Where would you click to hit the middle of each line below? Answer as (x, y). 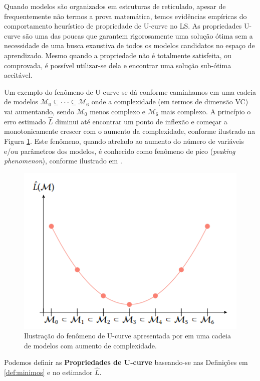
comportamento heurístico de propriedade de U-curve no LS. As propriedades (123, 26)
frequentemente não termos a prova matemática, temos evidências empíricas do (125, 16)
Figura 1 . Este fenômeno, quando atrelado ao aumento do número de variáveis (124, 141)
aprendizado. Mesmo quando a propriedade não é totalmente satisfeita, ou (118, 55)
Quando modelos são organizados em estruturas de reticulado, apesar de (115, 6)
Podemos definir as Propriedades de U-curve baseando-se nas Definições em (126, 362)
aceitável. (18, 75)
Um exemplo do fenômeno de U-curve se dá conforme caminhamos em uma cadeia (130, 91)
